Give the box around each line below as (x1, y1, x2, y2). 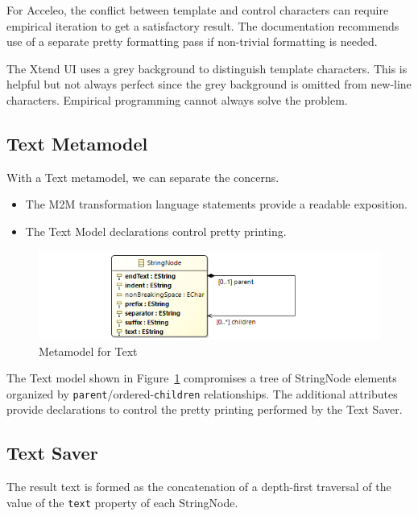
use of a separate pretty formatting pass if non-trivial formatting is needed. (6, 33, 378, 50)
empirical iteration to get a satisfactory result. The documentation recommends (6, 17, 399, 34)
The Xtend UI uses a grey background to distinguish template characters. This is (6, 60, 408, 76)
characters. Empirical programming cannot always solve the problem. (6, 91, 348, 108)
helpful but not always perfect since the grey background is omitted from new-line (6, 76, 412, 93)
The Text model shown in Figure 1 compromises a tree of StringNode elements (6, 369, 397, 386)
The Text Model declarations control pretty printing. (25, 222, 287, 239)
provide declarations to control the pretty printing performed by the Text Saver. (6, 401, 403, 418)
